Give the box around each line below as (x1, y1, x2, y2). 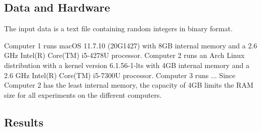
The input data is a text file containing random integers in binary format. (4, 23, 233, 34)
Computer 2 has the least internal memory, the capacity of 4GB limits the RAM (4, 80, 253, 90)
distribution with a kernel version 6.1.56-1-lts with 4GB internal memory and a (4, 59, 249, 70)
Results (4, 114, 43, 129)
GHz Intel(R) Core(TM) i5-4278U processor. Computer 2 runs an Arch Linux (4, 50, 245, 60)
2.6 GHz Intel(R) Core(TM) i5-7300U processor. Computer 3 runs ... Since (4, 70, 236, 80)
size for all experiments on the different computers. (4, 89, 162, 100)
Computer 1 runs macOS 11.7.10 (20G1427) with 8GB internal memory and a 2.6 (4, 40, 257, 50)
